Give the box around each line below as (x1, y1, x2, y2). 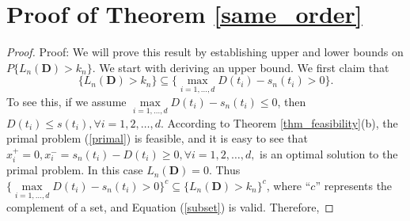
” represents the (315, 177, 393, 193)
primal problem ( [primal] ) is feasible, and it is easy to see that (6, 130, 308, 147)
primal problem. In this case (6, 162, 143, 178)
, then (277, 93, 306, 109)
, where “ (266, 177, 311, 193)
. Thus (208, 162, 241, 178)
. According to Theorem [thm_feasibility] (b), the (161, 114, 398, 131)
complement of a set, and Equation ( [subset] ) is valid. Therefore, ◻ (6, 199, 334, 215)
